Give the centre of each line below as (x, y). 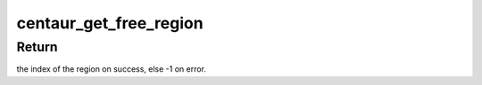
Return (37, 47)
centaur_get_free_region (110, 23)
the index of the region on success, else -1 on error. (112, 69)
